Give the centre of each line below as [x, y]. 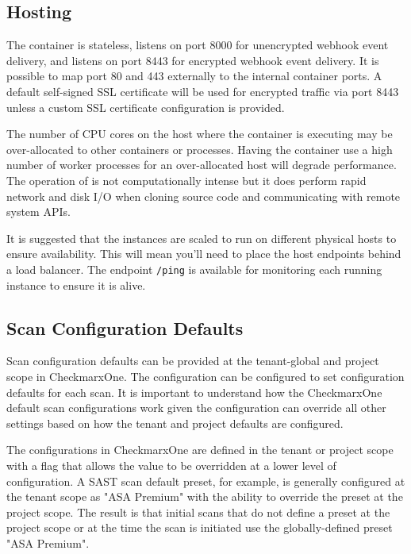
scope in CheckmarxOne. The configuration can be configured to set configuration [205, 376]
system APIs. [38, 212]
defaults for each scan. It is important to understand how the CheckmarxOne [194, 392]
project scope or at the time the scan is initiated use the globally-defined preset [200, 527]
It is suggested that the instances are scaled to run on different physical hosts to [202, 238]
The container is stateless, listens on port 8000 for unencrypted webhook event [198, 45]
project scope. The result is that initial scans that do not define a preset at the [198, 512]
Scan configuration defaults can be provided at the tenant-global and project [193, 361]
